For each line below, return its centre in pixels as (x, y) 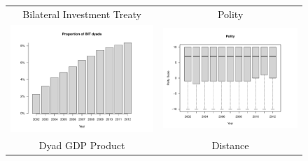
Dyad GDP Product (82, 145)
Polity (230, 14)
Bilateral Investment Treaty (82, 14)
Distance (230, 145)
